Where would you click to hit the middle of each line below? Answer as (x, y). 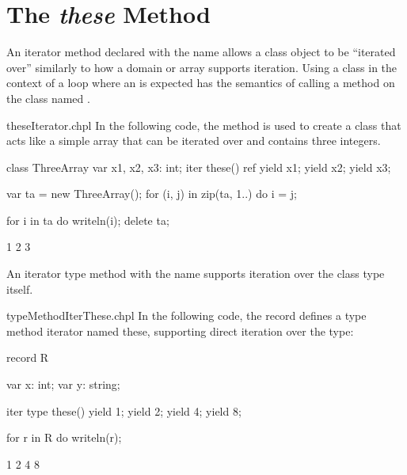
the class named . (48, 98)
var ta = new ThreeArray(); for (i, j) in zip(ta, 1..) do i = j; (152, 194)
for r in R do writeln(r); (64, 437)
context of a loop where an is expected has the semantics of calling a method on (201, 83)
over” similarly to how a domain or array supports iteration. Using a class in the (202, 67)
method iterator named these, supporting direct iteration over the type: (180, 331)
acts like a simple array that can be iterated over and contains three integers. (194, 141)
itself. (20, 289)
